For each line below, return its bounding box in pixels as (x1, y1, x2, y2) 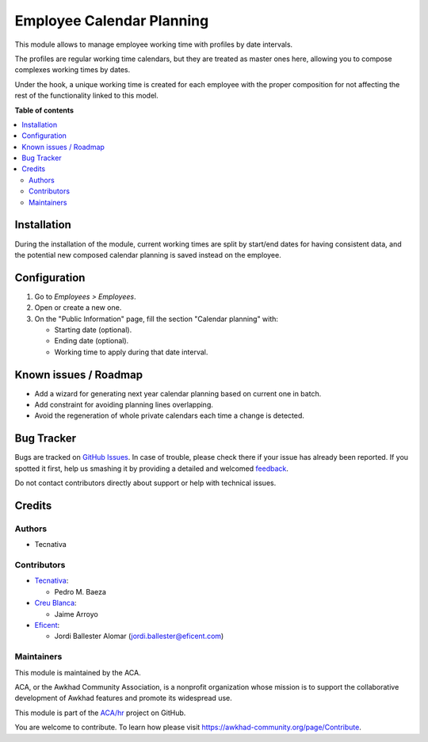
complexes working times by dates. (14, 65, 131, 75)
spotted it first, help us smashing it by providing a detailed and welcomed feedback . (14, 464, 289, 473)
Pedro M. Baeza (54, 587, 107, 596)
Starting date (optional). (54, 325, 132, 335)
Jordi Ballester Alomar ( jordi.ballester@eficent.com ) (54, 631, 224, 641)
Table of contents (14, 105, 75, 115)
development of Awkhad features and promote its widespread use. (14, 694, 233, 703)
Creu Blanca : (34, 599, 77, 608)
